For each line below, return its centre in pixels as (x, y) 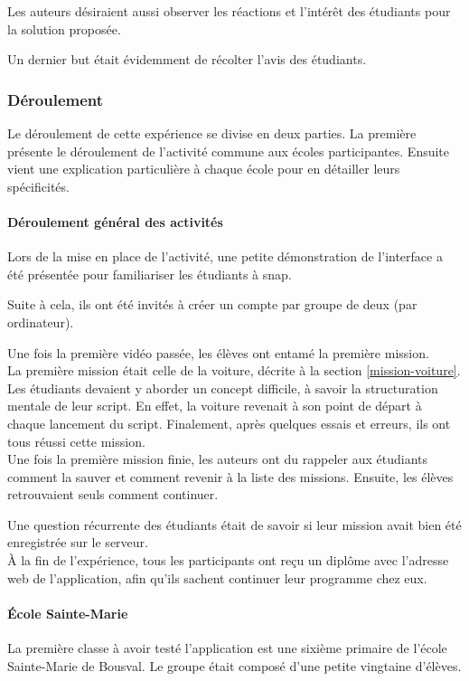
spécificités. (38, 186)
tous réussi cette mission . (76, 441)
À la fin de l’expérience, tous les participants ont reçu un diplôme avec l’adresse (228, 560)
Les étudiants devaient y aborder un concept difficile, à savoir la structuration (223, 388)
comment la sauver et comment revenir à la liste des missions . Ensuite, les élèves (230, 476)
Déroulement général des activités (115, 221)
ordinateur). (41, 322)
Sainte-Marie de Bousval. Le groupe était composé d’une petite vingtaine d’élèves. (234, 665)
